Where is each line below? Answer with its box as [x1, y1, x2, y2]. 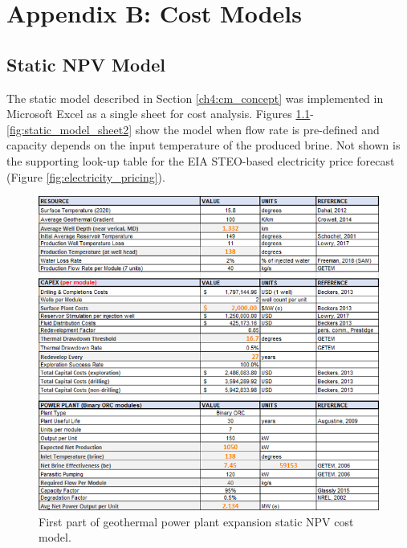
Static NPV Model [6, 51, 165, 76]
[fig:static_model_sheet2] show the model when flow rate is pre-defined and [6, 121, 380, 137]
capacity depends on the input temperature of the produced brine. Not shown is [6, 137, 401, 153]
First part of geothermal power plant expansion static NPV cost [39, 513, 354, 530]
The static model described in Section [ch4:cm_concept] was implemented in [6, 89, 384, 106]
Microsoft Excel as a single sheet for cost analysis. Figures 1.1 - [6, 105, 314, 122]
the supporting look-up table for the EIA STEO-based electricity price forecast [6, 152, 395, 169]
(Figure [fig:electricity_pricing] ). [6, 168, 165, 185]
